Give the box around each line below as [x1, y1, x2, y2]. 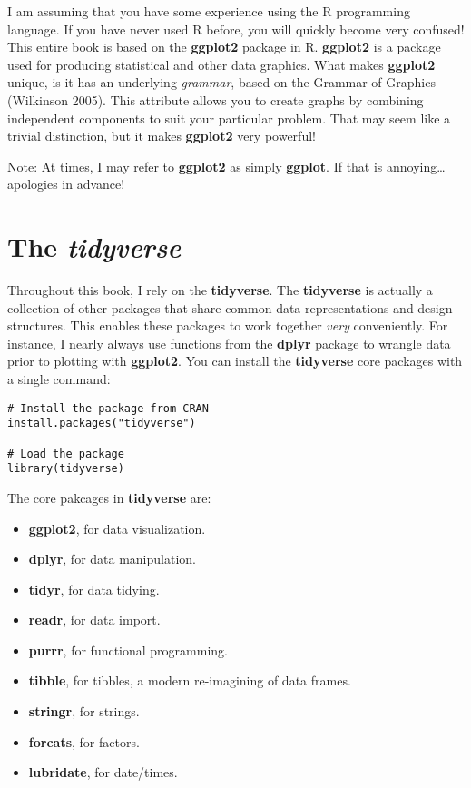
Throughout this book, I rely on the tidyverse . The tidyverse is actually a [7, 281, 433, 300]
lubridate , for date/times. [28, 763, 178, 782]
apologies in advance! [7, 174, 125, 193]
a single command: [7, 369, 111, 389]
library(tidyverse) [7, 462, 124, 476]
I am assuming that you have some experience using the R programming [7, 2, 410, 20]
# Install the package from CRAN [7, 401, 209, 415]
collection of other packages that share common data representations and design [7, 298, 453, 317]
